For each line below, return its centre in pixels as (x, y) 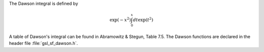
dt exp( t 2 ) (143, 19)
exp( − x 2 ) (120, 19)
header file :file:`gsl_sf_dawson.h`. (44, 43)
